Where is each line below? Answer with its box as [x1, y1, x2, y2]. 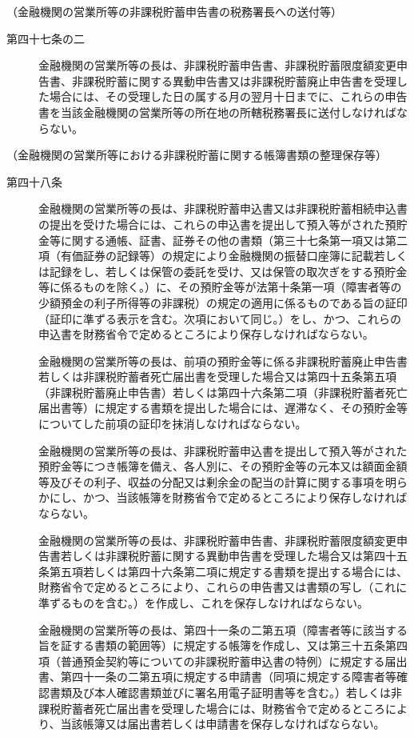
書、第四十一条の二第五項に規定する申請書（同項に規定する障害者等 [38, 668, 396, 685]
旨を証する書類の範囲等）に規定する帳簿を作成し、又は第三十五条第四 [38, 637, 408, 654]
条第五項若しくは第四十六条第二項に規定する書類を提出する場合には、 [38, 563, 408, 579]
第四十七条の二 [6, 30, 85, 46]
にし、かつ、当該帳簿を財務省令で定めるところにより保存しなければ [49, 489, 408, 506]
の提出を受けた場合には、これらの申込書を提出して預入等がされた [38, 215, 385, 232]
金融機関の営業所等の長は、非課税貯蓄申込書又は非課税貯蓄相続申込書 [38, 200, 408, 217]
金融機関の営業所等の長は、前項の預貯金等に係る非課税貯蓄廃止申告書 [38, 352, 408, 369]
